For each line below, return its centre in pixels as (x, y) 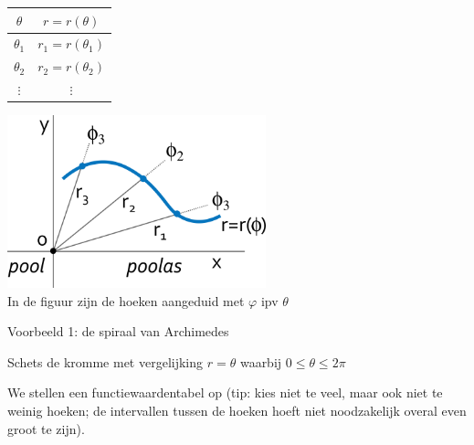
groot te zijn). (46, 428)
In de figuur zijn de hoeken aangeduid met (126, 300)
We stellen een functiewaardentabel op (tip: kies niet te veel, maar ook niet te (225, 392)
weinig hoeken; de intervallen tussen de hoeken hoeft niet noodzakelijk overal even (237, 411)
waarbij (261, 361)
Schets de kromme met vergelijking (105, 361)
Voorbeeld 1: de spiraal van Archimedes (118, 331)
